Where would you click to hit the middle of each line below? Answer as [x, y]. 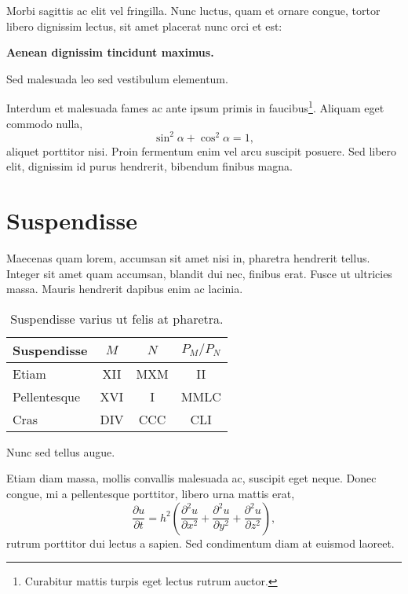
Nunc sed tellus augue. [61, 451]
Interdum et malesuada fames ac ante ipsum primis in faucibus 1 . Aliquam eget [195, 107]
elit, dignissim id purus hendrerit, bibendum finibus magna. [149, 166]
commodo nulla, [45, 123]
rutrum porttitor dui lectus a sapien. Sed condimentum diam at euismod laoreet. [200, 543]
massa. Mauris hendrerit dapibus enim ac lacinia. [125, 289]
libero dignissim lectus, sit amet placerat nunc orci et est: [144, 26]
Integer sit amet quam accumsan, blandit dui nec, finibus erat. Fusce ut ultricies [199, 273]
